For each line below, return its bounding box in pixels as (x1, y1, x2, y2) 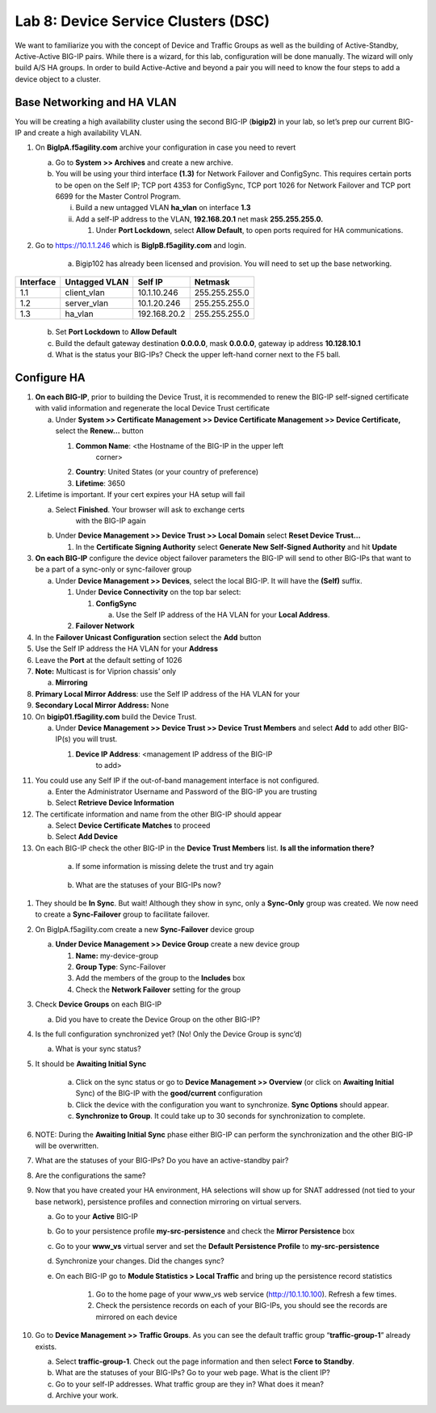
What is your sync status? (55, 1044, 141, 1054)
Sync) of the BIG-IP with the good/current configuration (75, 1088, 262, 1099)
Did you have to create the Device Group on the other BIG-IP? (55, 1014, 261, 1024)
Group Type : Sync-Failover (75, 962, 166, 972)
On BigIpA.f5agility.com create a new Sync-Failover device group (35, 924, 254, 934)
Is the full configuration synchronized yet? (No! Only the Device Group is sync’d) (35, 1029, 303, 1039)
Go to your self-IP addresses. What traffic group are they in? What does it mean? (55, 1379, 325, 1389)
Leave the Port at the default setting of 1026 (35, 655, 182, 664)
